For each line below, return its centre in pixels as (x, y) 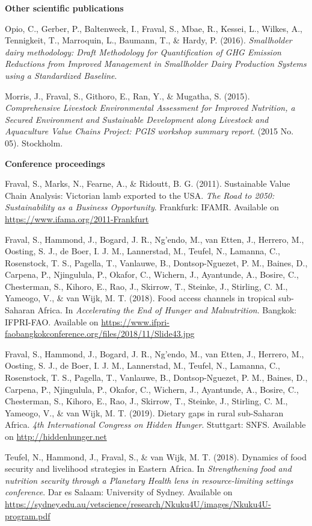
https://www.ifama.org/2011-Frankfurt (77, 218)
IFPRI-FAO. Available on (52, 321)
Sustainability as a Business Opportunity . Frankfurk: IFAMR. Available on (142, 207)
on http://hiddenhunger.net (56, 436)
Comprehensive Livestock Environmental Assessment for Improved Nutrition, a (150, 108)
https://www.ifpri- (135, 321)
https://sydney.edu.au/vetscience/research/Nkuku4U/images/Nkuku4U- (138, 503)
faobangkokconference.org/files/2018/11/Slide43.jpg (100, 333)
